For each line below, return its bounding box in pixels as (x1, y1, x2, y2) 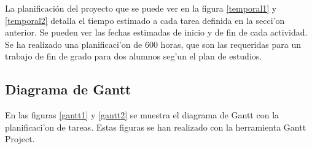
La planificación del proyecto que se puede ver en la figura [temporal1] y (5, 2, 277, 14)
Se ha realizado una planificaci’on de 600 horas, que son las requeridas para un (5, 37, 301, 50)
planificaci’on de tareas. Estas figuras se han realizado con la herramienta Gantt (5, 120, 306, 133)
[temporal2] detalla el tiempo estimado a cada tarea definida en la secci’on (5, 13, 285, 26)
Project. (5, 132, 35, 145)
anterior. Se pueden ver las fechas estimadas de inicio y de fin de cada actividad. (5, 26, 308, 39)
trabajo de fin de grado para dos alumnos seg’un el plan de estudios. (5, 50, 262, 63)
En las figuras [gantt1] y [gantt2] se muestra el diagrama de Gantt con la (5, 109, 279, 121)
